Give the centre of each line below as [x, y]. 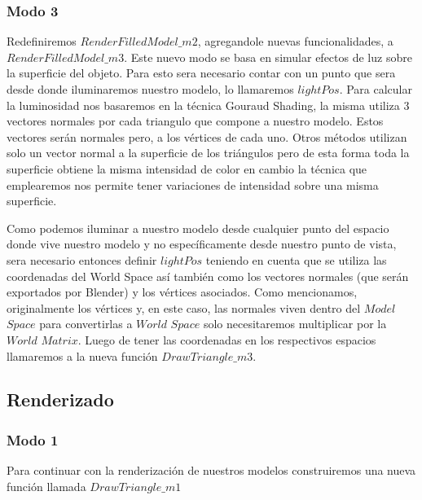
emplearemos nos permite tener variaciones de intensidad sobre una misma [193, 184]
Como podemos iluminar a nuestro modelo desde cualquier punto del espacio [198, 228]
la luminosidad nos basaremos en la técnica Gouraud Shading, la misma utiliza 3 [208, 105]
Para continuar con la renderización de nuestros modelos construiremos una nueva [211, 470]
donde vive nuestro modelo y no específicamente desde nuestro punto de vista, [202, 244]
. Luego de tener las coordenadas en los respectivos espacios [227, 339]
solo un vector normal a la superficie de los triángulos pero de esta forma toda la [208, 153]
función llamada [46, 486]
